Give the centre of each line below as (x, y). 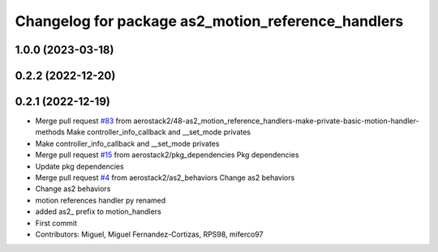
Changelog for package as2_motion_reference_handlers (209, 21)
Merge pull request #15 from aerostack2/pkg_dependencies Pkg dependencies (167, 155)
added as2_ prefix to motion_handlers (98, 211)
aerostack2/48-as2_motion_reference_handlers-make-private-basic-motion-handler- (276, 121)
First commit (56, 223)
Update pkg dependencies (80, 166)
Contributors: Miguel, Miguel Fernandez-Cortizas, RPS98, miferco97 (149, 234)
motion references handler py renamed (101, 200)
